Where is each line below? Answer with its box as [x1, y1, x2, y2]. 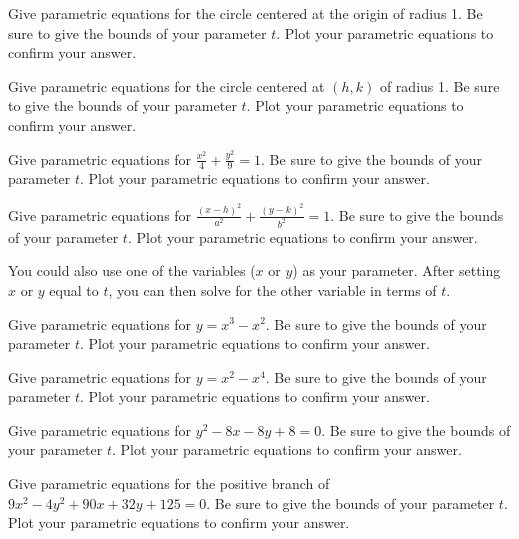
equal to [49, 279, 99, 300]
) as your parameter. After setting [292, 260, 501, 281]
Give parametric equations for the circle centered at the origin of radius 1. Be [8, 3, 483, 23]
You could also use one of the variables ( [8, 260, 256, 281]
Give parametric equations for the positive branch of [8, 473, 330, 494]
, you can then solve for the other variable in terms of [108, 279, 437, 300]
